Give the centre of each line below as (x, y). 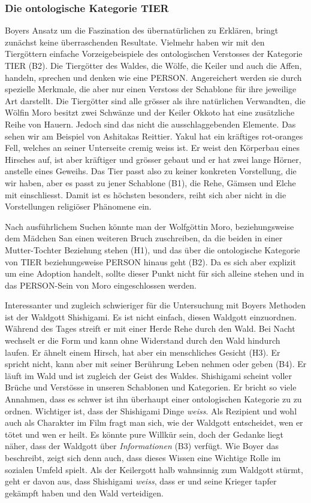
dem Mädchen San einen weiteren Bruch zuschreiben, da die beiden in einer (144, 238)
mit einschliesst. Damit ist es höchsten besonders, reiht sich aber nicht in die (146, 194)
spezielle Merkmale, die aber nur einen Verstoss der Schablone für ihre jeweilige (151, 89)
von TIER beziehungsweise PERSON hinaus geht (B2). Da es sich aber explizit (150, 261)
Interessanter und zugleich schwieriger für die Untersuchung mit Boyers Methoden (155, 305)
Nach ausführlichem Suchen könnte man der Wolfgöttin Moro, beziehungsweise (150, 226)
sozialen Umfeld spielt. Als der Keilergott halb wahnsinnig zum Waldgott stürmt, (154, 469)
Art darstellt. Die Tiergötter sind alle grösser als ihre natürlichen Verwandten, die (155, 100)
